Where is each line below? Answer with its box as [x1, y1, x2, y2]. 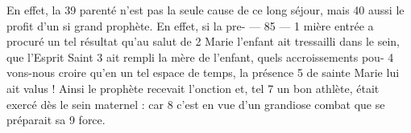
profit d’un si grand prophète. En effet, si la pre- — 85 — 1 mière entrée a [6, 17, 374, 34]
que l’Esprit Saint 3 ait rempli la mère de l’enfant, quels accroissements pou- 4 [6, 48, 394, 65]
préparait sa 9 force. [6, 111, 106, 128]
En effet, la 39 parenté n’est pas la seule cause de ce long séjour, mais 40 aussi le [6, 2, 405, 18]
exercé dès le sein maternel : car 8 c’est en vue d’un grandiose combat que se [6, 95, 385, 112]
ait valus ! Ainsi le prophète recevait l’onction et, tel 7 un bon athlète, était [6, 79, 380, 96]
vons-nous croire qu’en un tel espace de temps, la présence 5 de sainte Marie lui [6, 64, 400, 81]
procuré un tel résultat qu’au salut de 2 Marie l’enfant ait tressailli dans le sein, [6, 33, 400, 50]
